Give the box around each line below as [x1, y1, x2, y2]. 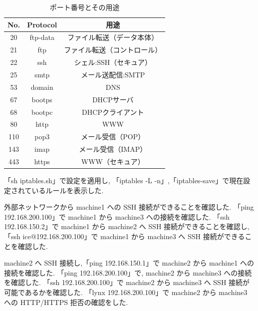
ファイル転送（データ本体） [67, 32, 159, 42]
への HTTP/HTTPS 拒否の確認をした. [4, 297, 128, 307]
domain [30, 81, 53, 92]
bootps [31, 94, 52, 104]
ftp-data [29, 32, 54, 42]
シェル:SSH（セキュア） [74, 57, 152, 67]
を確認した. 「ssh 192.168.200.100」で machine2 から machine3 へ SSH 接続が [4, 277, 250, 288]
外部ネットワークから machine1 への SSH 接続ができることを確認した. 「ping [4, 202, 254, 212]
